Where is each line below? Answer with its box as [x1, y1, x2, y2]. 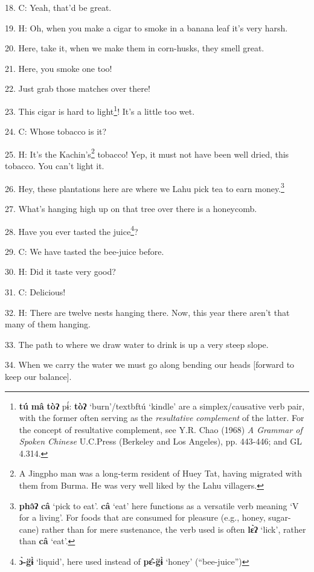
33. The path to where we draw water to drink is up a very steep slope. [5, 338, 269, 350]
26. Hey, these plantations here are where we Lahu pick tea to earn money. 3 [5, 180, 284, 194]
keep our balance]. [5, 370, 72, 382]
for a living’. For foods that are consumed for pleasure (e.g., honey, [19, 511, 266, 524]
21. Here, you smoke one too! [5, 62, 112, 74]
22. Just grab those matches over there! [5, 82, 150, 95]
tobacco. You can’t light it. [5, 159, 104, 172]
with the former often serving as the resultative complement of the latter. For [19, 411, 304, 424]
